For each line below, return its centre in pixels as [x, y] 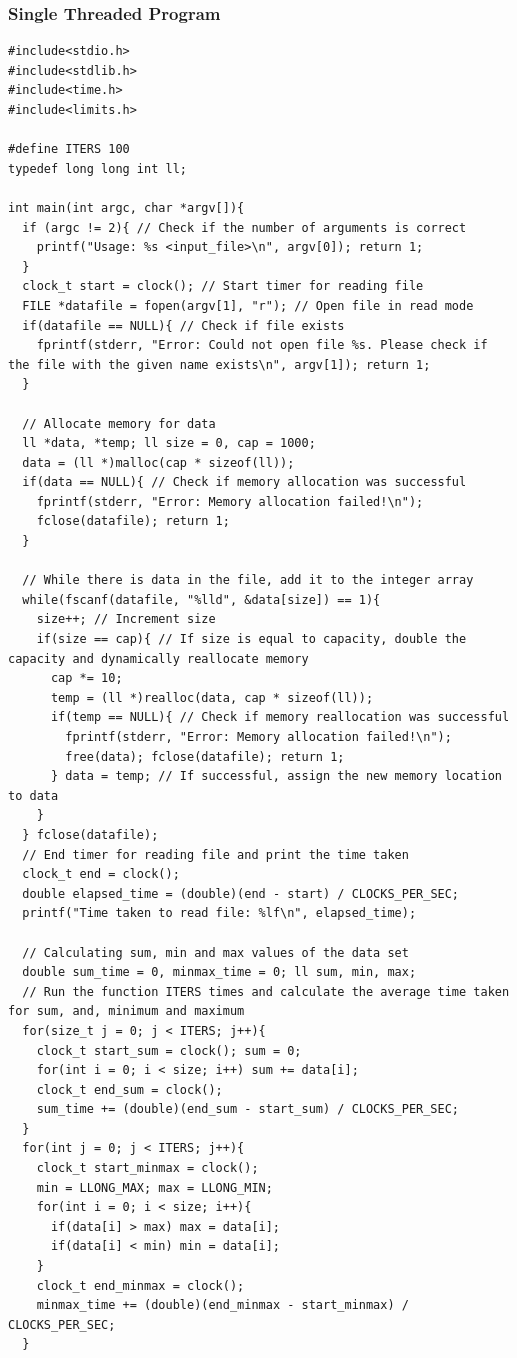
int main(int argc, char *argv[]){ [126, 207]
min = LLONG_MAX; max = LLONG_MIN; [154, 1187]
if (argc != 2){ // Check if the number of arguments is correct [244, 227]
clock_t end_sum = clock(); [129, 1089]
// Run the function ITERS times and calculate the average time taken [266, 991]
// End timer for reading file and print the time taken [215, 854]
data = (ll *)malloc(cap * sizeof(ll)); [158, 462]
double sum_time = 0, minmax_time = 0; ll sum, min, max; [219, 972]
